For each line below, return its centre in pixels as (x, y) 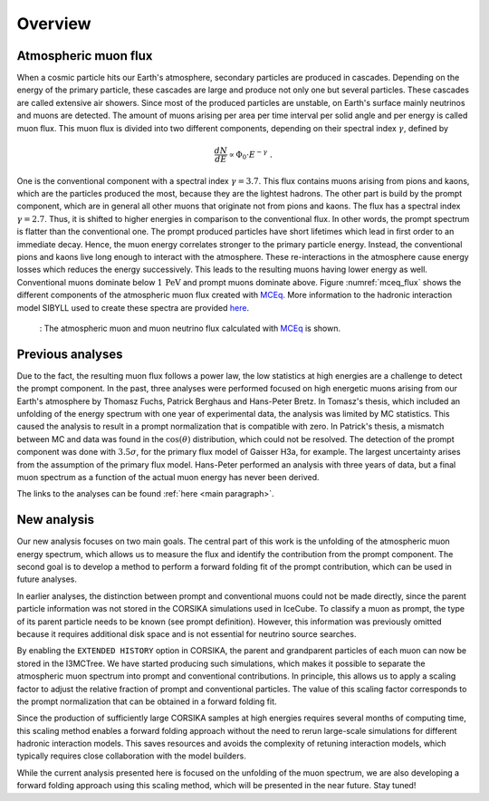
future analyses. (47, 579)
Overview (54, 24)
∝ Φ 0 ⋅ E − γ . (251, 155)
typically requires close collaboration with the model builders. (131, 756)
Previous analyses (70, 354)
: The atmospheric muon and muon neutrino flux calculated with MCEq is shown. (190, 328)
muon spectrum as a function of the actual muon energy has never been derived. (168, 477)
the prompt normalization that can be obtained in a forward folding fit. (147, 701)
